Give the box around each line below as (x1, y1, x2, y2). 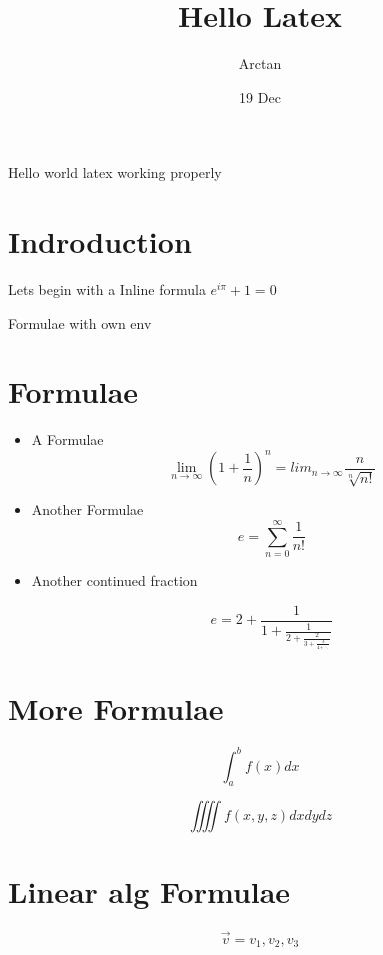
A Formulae (31, 429, 104, 450)
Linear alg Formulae (8, 871, 291, 912)
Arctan (238, 53, 282, 74)
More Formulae (8, 688, 224, 729)
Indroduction (8, 221, 192, 262)
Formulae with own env (8, 312, 152, 333)
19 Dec (239, 86, 281, 107)
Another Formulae (31, 499, 144, 520)
